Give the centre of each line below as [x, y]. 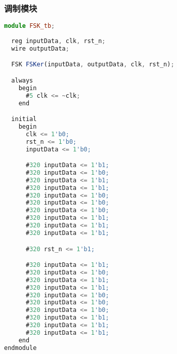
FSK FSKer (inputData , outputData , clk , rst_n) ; [93, 65]
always [22, 80]
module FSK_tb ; [30, 26]
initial [24, 119]
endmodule [20, 348]
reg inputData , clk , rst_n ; [58, 41]
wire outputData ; [40, 48]
